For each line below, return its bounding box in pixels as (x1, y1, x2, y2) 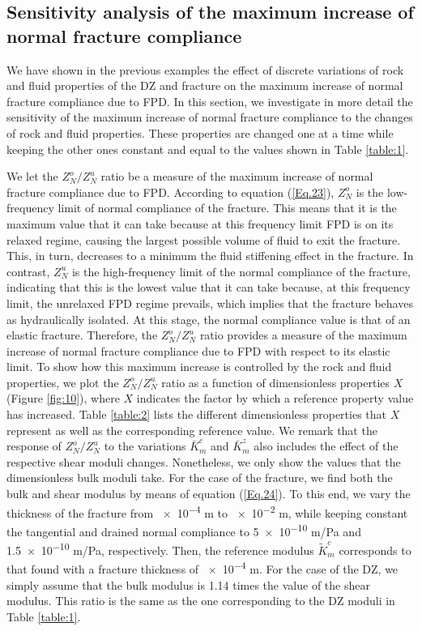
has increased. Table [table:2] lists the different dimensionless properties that (6, 406, 386, 423)
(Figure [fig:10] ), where (6, 390, 120, 407)
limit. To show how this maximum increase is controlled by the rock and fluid (6, 358, 392, 375)
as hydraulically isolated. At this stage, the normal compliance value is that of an (6, 310, 411, 327)
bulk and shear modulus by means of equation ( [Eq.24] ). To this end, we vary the (6, 485, 411, 502)
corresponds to (339, 541, 411, 558)
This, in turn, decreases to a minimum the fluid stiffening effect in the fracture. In (6, 247, 414, 264)
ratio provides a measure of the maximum (199, 326, 407, 343)
